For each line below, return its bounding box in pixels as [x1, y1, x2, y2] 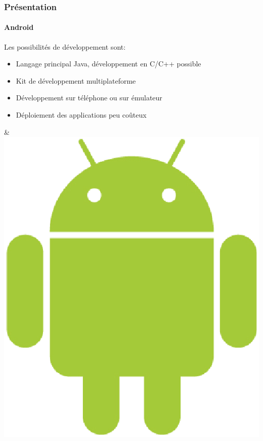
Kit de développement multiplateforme [16, 75, 136, 86]
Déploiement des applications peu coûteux [16, 109, 147, 120]
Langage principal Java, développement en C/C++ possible [16, 58, 201, 69]
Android [4, 22, 34, 32]
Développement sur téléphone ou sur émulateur [16, 92, 162, 103]
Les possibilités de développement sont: [4, 41, 126, 52]
